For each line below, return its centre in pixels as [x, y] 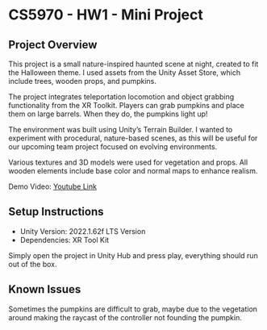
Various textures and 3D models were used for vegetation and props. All [128, 162]
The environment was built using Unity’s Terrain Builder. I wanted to [121, 129]
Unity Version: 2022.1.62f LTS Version [83, 231]
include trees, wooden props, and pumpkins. [83, 81]
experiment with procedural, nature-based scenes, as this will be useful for [133, 138]
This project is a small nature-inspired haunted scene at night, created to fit [133, 64]
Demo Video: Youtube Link [52, 186]
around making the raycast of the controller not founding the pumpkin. [125, 317]
